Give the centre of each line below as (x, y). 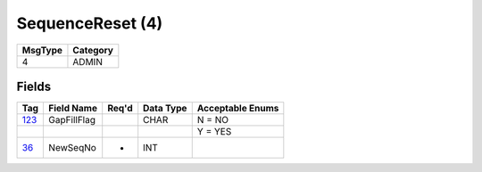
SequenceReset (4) (90, 23)
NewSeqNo (73, 148)
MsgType (42, 50)
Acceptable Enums (238, 109)
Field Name (73, 109)
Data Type (165, 109)
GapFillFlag (72, 120)
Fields (34, 86)
